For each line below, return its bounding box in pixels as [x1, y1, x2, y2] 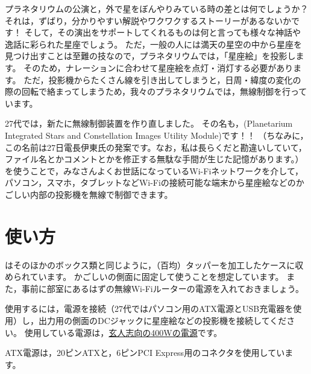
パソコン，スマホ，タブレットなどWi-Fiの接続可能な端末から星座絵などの [5, 176, 296, 189]
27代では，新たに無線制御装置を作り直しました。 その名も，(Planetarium [5, 117, 293, 130]
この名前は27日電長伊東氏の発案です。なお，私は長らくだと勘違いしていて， [5, 141, 307, 153]
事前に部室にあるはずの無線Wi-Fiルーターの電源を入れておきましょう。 [21, 282, 304, 294]
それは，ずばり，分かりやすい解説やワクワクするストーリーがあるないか [5, 14, 292, 27]
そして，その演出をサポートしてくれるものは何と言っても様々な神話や [24, 26, 301, 39]
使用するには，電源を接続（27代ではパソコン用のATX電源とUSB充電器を [5, 302, 294, 315]
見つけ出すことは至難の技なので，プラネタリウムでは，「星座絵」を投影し [5, 49, 296, 62]
